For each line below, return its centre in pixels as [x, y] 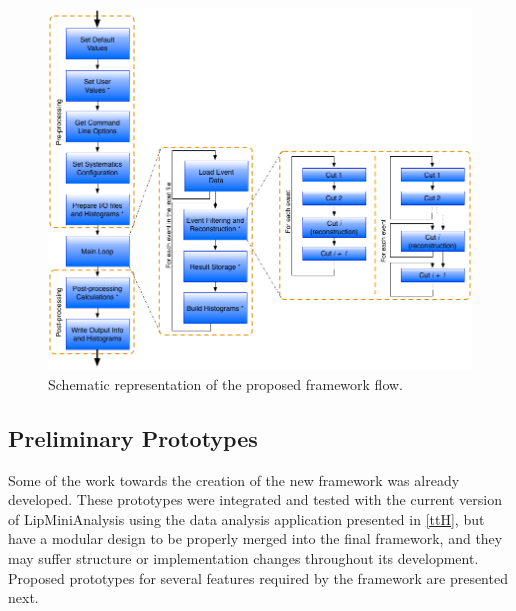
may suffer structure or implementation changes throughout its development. [243, 557]
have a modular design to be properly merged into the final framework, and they [255, 538]
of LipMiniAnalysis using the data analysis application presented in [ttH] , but [246, 518]
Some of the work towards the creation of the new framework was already [234, 479]
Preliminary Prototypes [133, 437]
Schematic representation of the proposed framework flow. [226, 383]
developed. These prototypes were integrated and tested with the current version [255, 499]
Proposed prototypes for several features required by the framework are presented [258, 577]
